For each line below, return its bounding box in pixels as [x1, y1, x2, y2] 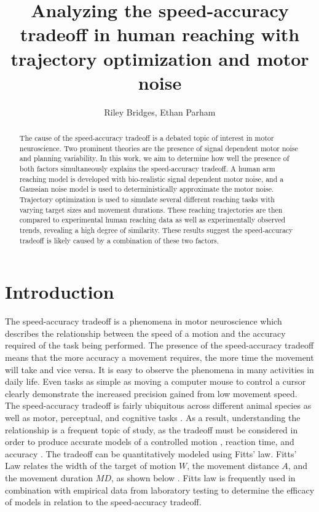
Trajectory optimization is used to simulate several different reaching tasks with [19, 194, 275, 205]
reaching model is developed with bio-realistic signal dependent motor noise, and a [19, 173, 284, 184]
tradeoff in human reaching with [20, 22, 300, 47]
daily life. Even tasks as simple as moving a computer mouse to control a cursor [5, 375, 306, 388]
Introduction [5, 279, 114, 304]
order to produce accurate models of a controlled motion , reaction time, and [5, 435, 294, 448]
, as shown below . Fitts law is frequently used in [111, 471, 296, 484]
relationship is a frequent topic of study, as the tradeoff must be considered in [5, 423, 298, 436]
